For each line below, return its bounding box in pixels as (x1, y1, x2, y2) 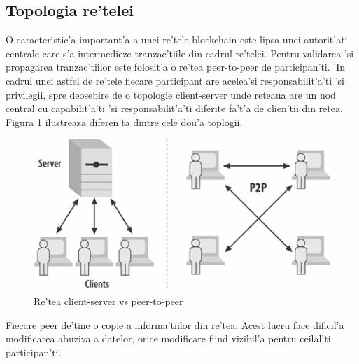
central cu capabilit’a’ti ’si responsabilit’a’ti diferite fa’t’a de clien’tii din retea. (6, 101, 343, 115)
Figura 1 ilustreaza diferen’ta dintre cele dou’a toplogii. (6, 114, 243, 129)
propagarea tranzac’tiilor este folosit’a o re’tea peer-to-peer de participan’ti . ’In (6, 59, 346, 74)
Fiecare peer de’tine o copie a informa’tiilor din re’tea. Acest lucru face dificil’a (6, 317, 344, 332)
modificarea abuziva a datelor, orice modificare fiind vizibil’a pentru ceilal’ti (6, 331, 331, 346)
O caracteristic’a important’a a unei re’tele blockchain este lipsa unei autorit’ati (6, 32, 348, 47)
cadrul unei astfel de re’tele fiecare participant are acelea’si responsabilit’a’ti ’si (6, 73, 345, 87)
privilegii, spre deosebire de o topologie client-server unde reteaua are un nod (6, 87, 336, 101)
